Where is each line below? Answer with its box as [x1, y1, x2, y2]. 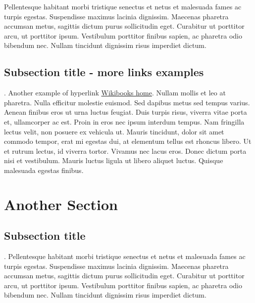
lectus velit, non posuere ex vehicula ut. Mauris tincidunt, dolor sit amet [4, 126, 224, 136]
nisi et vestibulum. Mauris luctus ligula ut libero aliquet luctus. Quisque [4, 155, 223, 166]
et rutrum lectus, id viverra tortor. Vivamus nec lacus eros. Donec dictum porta [4, 145, 247, 156]
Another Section [4, 194, 118, 214]
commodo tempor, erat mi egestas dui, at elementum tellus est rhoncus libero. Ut [4, 136, 252, 146]
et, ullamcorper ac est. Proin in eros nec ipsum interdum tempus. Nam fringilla [4, 116, 245, 127]
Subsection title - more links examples [4, 64, 204, 80]
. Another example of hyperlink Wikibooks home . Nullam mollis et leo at [4, 87, 226, 98]
